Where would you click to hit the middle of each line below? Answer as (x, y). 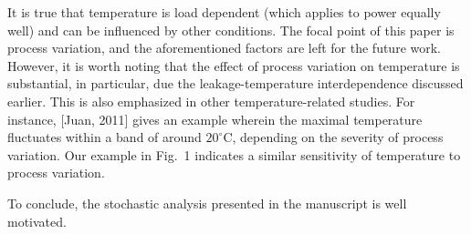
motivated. (37, 221)
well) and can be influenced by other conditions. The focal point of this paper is (231, 30)
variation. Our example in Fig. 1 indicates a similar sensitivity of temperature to (234, 154)
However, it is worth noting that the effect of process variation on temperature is (234, 65)
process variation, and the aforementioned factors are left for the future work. (225, 48)
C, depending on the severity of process (333, 137)
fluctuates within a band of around (105, 137)
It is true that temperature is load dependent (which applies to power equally (224, 12)
